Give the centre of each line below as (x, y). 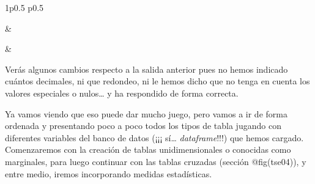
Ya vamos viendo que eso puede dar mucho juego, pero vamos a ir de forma (146, 113)
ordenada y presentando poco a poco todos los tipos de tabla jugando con (143, 126)
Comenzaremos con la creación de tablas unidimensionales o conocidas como (148, 149)
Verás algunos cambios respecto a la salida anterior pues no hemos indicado (146, 69)
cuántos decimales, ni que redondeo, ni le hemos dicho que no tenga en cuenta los (157, 81)
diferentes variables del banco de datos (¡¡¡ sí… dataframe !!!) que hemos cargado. (154, 137)
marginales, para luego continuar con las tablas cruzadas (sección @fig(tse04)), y (156, 161)
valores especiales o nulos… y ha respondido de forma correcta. (122, 93)
